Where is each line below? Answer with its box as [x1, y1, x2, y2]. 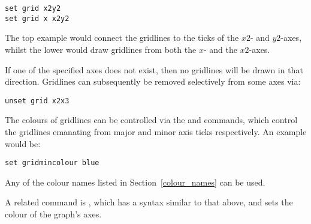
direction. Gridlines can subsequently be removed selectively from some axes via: [5, 75, 301, 88]
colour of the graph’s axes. [5, 207, 102, 220]
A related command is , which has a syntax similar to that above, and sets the [5, 196, 293, 208]
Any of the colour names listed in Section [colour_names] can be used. [5, 175, 265, 188]
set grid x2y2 [5, 4, 61, 13]
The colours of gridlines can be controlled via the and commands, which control [5, 114, 298, 126]
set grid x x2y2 [5, 14, 70, 23]
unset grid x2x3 [5, 96, 70, 105]
